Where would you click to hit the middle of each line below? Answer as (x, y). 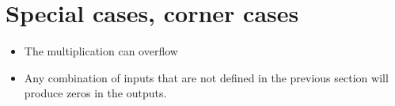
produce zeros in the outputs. (95, 93)
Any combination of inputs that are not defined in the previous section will (206, 77)
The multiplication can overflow (101, 51)
